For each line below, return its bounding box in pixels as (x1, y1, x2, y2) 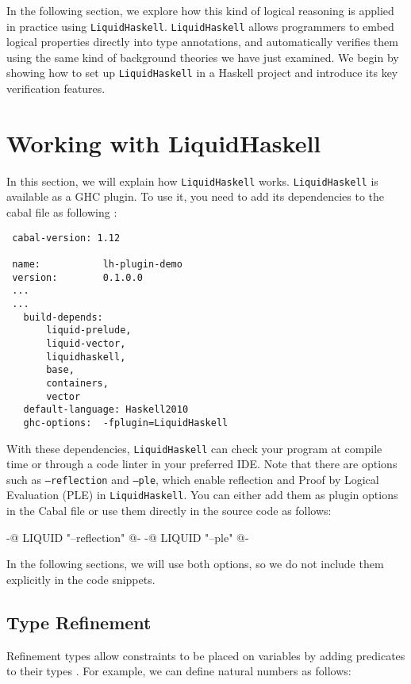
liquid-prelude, (46, 325, 132, 336)
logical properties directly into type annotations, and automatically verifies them (6, 33, 398, 50)
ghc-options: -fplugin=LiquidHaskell (23, 417, 229, 428)
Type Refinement (6, 609, 152, 634)
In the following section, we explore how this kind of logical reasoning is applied (6, 2, 394, 18)
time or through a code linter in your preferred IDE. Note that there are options (6, 455, 398, 472)
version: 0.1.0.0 (12, 271, 143, 283)
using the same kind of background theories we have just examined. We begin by (6, 48, 399, 65)
